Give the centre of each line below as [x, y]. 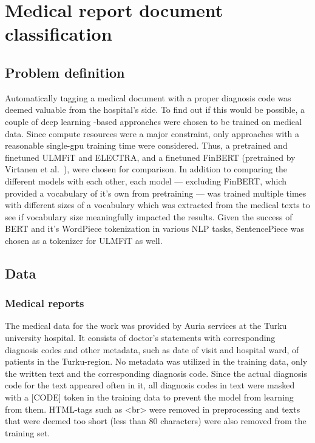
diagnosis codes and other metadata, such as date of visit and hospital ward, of [152, 349]
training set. [28, 432]
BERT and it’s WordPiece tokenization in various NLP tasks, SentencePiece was [154, 228]
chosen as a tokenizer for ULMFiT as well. [84, 240]
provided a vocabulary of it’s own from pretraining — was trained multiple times [156, 193]
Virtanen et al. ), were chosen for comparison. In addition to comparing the [146, 169]
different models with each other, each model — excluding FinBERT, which [146, 181]
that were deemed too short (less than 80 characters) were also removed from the [156, 421]
